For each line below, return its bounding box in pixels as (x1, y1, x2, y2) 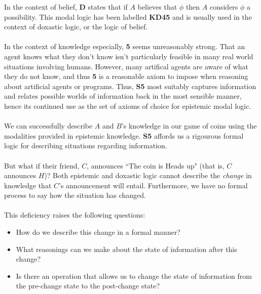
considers (209, 2, 238, 12)
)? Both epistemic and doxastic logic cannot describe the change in (44, 170, 252, 181)
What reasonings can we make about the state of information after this (16, 243, 237, 254)
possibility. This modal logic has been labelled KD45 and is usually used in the (4, 11, 252, 22)
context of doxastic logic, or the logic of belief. (4, 21, 148, 32)
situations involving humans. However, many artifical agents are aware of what (4, 61, 248, 71)
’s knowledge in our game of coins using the (121, 120, 257, 131)
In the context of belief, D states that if (4, 2, 128, 12)
